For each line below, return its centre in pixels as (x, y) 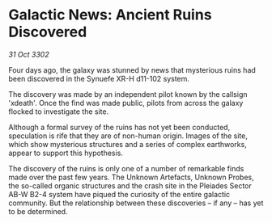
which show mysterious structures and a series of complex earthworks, (127, 144)
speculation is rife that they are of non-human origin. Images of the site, (128, 136)
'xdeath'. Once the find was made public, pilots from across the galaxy (126, 103)
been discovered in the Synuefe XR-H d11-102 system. (99, 78)
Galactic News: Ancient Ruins (110, 15)
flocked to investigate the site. (59, 111)
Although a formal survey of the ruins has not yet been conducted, (119, 127)
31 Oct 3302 (29, 54)
